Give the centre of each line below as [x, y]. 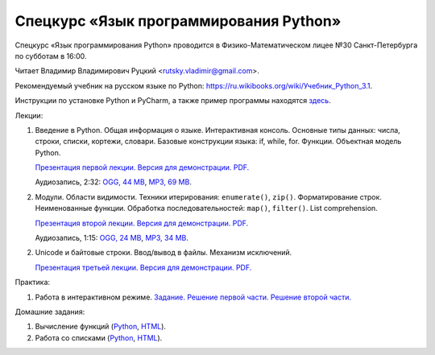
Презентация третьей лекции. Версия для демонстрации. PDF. [143, 267]
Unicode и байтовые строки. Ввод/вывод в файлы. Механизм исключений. [164, 253]
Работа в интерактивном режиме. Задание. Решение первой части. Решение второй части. [193, 297]
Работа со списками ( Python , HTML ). [99, 337]
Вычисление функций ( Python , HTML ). [101, 327]
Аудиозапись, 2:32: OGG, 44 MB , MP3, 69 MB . [114, 182]
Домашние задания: [50, 312]
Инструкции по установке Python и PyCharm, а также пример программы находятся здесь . [173, 101]
